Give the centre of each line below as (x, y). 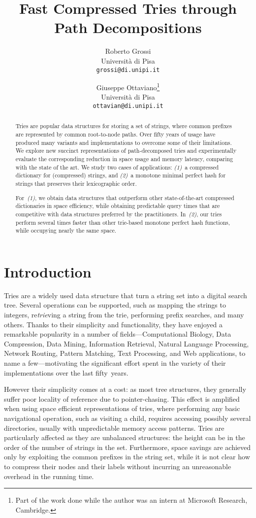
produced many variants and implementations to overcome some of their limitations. (124, 142)
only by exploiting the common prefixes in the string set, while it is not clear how (127, 457)
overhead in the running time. (49, 476)
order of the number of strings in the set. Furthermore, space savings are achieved (128, 447)
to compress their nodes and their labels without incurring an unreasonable (118, 466)
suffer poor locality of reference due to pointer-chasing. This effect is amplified (122, 398)
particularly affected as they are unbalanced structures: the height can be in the (125, 437)
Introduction (48, 271)
